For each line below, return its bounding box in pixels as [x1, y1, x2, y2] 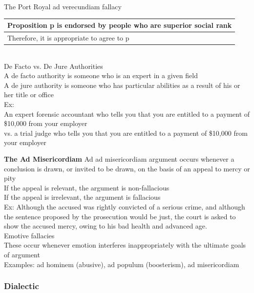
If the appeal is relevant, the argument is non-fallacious [4, 182, 169, 192]
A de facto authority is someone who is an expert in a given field [4, 70, 198, 81]
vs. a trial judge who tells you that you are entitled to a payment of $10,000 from [4, 127, 248, 138]
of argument [4, 249, 40, 259]
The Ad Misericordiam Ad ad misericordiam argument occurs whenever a [4, 153, 234, 164]
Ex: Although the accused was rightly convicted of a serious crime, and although [4, 201, 245, 211]
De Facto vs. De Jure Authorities [4, 61, 103, 71]
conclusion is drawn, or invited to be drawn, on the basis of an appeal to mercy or [4, 163, 250, 173]
